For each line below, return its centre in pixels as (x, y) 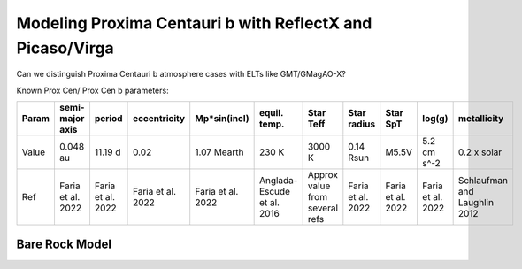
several (323, 208)
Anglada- (278, 181)
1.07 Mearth (219, 152)
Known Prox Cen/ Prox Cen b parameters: (92, 90)
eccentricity (159, 119)
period (108, 119)
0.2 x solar (480, 152)
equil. (271, 113)
